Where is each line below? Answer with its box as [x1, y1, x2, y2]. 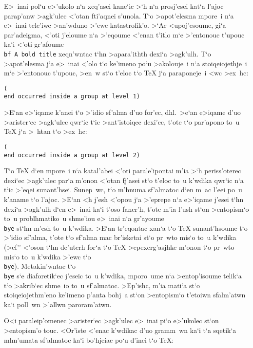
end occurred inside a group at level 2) [4, 151, 140, 159]
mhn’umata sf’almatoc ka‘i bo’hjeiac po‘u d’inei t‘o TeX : [4, 334, 174, 345]
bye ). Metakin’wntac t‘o [4, 261, 76, 271]
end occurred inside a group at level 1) [4, 93, 140, 100]
